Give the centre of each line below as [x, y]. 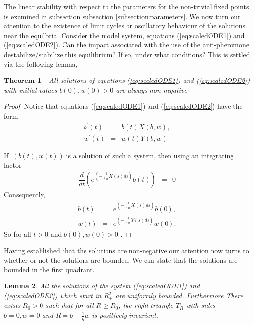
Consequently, [25, 194]
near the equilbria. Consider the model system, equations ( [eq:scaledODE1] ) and [124, 35]
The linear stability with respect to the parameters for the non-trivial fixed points [127, 6]
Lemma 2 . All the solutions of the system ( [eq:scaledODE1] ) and [102, 286]
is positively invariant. [125, 315]
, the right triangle [146, 305]
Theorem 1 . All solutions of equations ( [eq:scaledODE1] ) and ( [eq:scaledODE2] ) [127, 80]
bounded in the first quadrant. [49, 269]
